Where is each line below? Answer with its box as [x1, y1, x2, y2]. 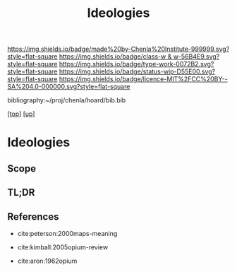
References [7, 211, 59, 223]
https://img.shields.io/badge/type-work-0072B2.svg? [59, 60, 214, 69]
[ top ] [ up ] [7, 110, 35, 118]
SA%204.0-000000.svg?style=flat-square [7, 83, 130, 91]
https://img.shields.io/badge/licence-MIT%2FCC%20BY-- [59, 75, 228, 83]
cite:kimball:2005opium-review [17, 242, 108, 252]
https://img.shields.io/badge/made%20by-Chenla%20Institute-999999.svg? [7, 45, 230, 54]
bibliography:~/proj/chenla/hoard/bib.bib [7, 96, 126, 105]
